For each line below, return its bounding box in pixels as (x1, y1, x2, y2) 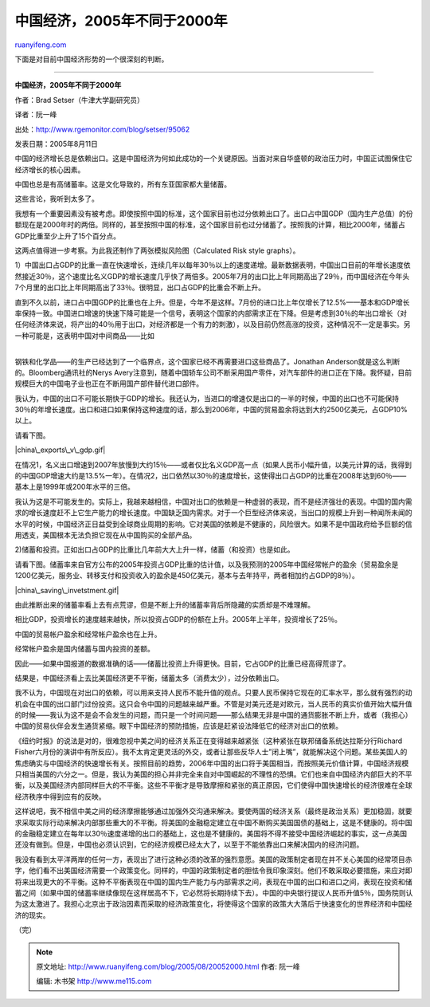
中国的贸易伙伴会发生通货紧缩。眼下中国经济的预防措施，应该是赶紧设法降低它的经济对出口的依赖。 (14, 722, 342, 731)
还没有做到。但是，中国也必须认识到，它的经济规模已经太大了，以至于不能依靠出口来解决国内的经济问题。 (14, 840, 364, 849)
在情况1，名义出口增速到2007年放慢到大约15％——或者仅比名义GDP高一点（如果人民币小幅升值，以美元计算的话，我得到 (14, 459, 412, 470)
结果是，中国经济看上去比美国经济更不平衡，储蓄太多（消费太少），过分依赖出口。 (14, 673, 283, 682)
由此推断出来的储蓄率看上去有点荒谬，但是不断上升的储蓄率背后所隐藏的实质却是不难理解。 (14, 600, 315, 609)
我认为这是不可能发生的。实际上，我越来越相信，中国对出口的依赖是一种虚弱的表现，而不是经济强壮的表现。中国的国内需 (14, 497, 412, 506)
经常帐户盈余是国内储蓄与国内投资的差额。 (14, 644, 154, 654)
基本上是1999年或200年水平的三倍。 (14, 482, 135, 492)
